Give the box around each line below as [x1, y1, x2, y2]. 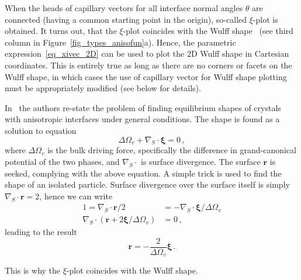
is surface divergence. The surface [140, 155, 261, 167]
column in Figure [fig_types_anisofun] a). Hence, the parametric [5, 36, 236, 48]
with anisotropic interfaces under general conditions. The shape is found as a [5, 113, 280, 125]
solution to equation [5, 124, 77, 136]
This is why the [5, 264, 61, 276]
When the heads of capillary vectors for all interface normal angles [5, 2, 243, 13]
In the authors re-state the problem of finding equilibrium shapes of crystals [5, 101, 281, 113]
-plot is [252, 13, 278, 25]
